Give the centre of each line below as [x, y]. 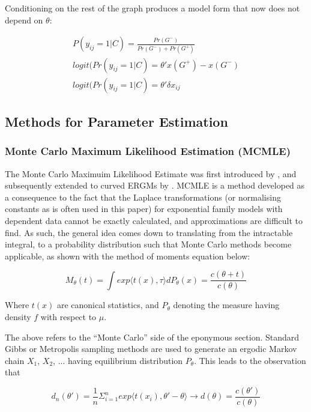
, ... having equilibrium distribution [118, 360]
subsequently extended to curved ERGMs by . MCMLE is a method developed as [155, 185]
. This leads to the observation [250, 360]
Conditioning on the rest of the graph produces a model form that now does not [152, 8]
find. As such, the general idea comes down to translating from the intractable [149, 232]
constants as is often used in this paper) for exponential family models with [144, 209]
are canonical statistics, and [108, 305]
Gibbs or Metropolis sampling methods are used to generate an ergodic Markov [151, 349]
